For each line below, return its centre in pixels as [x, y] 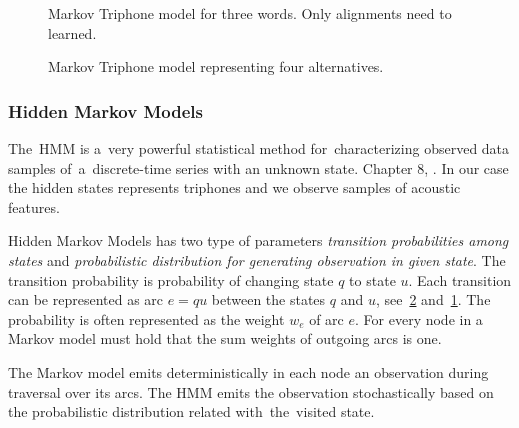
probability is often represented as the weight [146, 318]
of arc [326, 318]
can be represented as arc [86, 299]
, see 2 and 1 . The [433, 299]
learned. [72, 32]
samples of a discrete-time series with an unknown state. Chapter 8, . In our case [258, 167]
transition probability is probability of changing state [171, 279]
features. [34, 206]
